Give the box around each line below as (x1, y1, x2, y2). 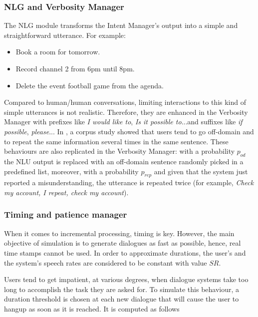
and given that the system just (154, 166, 248, 176)
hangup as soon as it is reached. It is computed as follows (4, 303, 180, 314)
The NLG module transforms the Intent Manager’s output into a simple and (4, 20, 238, 30)
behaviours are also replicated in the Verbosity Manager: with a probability (4, 146, 235, 156)
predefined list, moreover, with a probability (4, 166, 139, 176)
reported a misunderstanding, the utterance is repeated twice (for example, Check (4, 177, 254, 188)
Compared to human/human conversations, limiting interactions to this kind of (4, 97, 247, 107)
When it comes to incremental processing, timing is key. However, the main (4, 228, 235, 238)
